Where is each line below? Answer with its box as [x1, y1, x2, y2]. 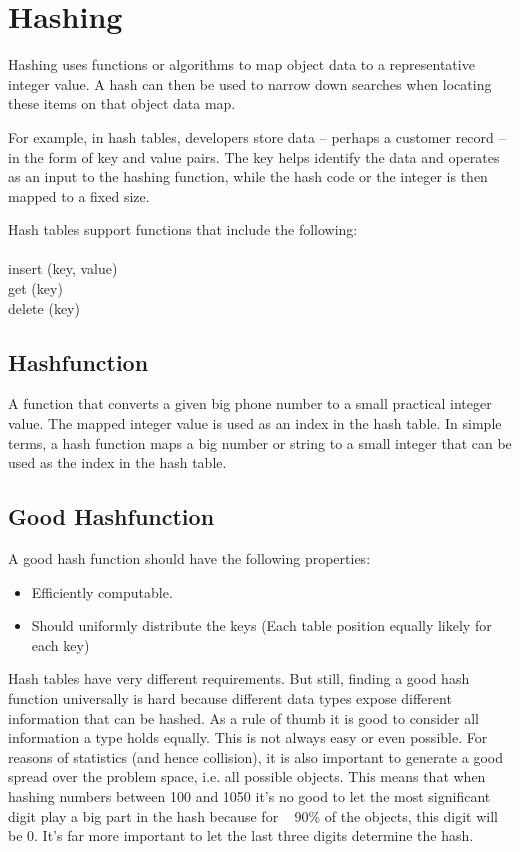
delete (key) [8, 297, 80, 318]
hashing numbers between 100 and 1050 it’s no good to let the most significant [8, 785, 491, 806]
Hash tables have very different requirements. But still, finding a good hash [8, 668, 470, 689]
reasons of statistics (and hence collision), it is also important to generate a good [8, 746, 503, 767]
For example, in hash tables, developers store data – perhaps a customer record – [8, 126, 506, 147]
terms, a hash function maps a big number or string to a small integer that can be [8, 432, 512, 453]
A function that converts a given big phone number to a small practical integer [8, 393, 492, 414]
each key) [31, 634, 90, 655]
